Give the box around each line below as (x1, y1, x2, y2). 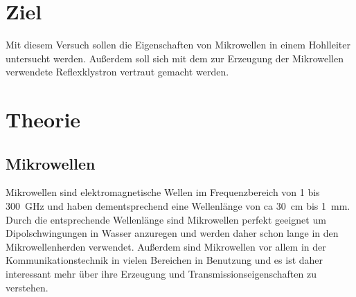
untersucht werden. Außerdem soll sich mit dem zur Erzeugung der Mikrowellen (6, 51, 344, 65)
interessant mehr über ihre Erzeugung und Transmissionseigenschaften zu (6, 267, 317, 281)
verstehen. (6, 280, 48, 294)
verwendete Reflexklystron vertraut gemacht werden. (6, 64, 229, 79)
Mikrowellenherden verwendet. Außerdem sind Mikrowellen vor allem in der (6, 239, 326, 253)
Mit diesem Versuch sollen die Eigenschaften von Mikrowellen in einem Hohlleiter (6, 37, 350, 52)
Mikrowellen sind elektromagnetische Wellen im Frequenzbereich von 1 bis (6, 185, 320, 199)
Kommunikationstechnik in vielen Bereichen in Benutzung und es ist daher (6, 253, 323, 267)
